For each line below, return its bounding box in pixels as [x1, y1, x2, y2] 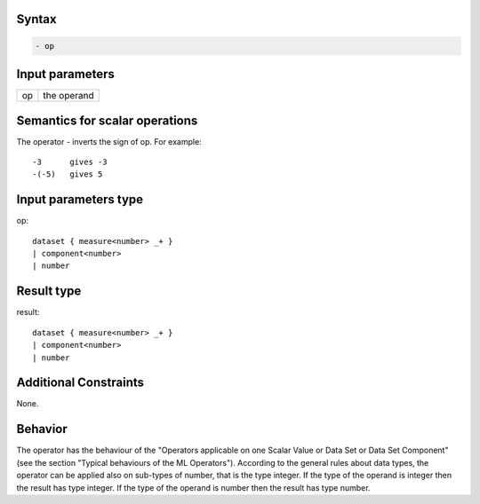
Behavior [16, 421, 68, 437]
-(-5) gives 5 [32, 169, 103, 179]
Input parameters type [16, 192, 144, 208]
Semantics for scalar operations [16, 113, 198, 128]
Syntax [16, 12, 57, 27]
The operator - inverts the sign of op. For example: [16, 136, 202, 146]
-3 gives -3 [32, 157, 108, 168]
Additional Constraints [16, 375, 145, 390]
